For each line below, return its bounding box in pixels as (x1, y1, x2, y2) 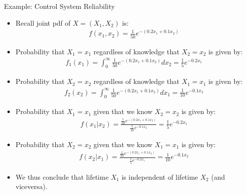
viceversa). (15, 181, 48, 192)
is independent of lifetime (121, 171, 198, 182)
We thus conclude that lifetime (15, 171, 109, 182)
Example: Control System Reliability (4, 1, 115, 11)
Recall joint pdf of (15, 17, 70, 28)
